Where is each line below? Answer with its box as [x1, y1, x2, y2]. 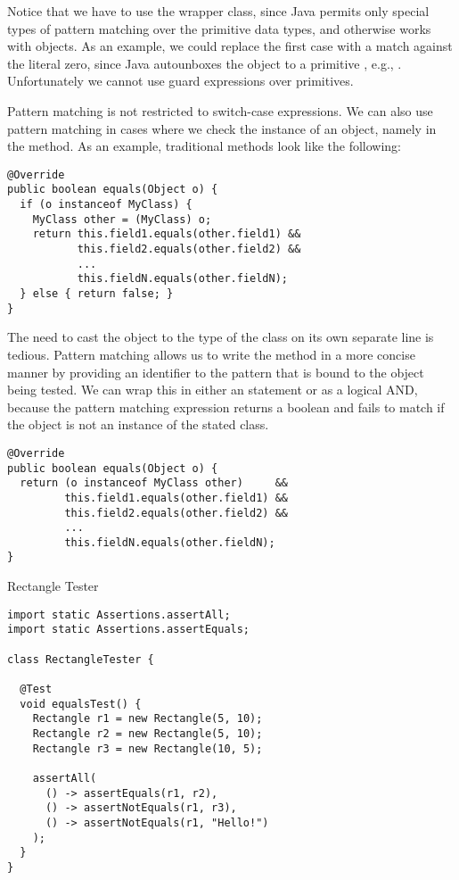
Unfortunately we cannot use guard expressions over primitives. [7, 71, 354, 90]
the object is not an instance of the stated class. [7, 415, 269, 434]
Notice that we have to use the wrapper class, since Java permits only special [7, 2, 430, 20]
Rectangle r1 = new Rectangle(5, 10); [32, 712, 263, 726]
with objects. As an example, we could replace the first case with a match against [7, 37, 453, 55]
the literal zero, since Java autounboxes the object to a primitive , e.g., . [7, 54, 402, 72]
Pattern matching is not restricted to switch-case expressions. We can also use [7, 101, 433, 120]
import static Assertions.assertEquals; [7, 623, 250, 636]
